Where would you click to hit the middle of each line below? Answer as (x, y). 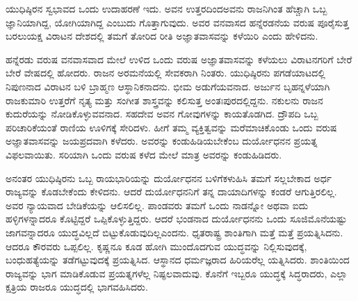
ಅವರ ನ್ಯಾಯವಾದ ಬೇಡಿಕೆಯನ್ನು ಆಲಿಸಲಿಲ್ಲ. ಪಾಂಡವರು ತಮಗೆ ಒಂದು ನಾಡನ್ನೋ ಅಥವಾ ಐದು (157, 205)
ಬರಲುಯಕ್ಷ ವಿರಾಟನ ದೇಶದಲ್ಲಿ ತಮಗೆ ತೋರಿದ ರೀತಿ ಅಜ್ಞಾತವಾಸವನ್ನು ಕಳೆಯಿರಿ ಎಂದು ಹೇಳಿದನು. (162, 36)
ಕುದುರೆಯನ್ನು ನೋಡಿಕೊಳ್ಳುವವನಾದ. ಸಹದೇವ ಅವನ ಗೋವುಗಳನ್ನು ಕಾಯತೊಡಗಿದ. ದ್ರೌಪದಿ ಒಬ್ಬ (162, 114)
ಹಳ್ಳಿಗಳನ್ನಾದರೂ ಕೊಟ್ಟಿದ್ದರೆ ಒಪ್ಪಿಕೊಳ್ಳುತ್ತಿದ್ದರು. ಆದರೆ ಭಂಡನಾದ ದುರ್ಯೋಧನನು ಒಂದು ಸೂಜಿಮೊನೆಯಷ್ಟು (177, 219)
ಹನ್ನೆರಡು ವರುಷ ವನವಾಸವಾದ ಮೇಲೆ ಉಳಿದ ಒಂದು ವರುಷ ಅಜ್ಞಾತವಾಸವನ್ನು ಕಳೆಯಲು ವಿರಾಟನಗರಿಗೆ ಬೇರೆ (179, 59)
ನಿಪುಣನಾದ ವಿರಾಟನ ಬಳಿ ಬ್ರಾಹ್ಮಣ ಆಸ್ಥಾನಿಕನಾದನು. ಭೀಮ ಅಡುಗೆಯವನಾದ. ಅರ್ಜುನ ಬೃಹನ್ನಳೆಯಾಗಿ (168, 86)
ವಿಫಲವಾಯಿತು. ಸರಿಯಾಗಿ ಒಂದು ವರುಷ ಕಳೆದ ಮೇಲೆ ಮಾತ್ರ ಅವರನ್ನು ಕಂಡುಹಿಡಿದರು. (144, 154)
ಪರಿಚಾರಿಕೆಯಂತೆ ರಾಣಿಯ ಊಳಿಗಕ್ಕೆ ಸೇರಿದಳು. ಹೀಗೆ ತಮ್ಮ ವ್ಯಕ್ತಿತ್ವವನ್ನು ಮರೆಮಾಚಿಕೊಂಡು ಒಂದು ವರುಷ (171, 127)
